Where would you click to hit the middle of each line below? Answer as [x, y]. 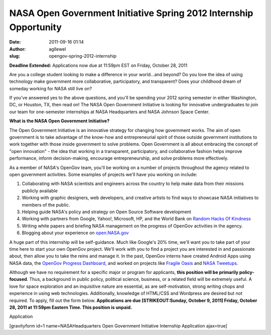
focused [18, 279]
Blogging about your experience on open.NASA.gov [75, 233]
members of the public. [46, 205]
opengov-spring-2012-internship [83, 56]
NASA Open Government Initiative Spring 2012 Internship [131, 13]
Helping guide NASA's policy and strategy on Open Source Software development [107, 212]
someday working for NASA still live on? [51, 88]
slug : [15, 56]
